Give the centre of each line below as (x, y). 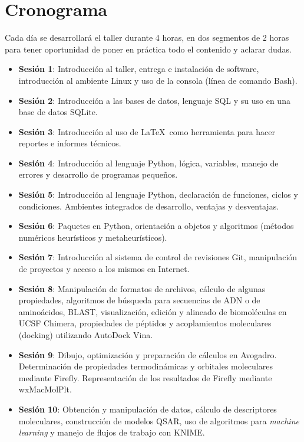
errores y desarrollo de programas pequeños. (98, 174)
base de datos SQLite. (58, 112)
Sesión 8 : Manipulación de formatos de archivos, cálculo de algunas (142, 288)
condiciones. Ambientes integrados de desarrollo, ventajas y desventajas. (149, 206)
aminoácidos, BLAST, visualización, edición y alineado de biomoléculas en (153, 311)
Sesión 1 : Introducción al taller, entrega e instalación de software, (139, 69)
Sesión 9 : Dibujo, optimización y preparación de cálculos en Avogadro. (148, 354)
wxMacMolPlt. (45, 389)
